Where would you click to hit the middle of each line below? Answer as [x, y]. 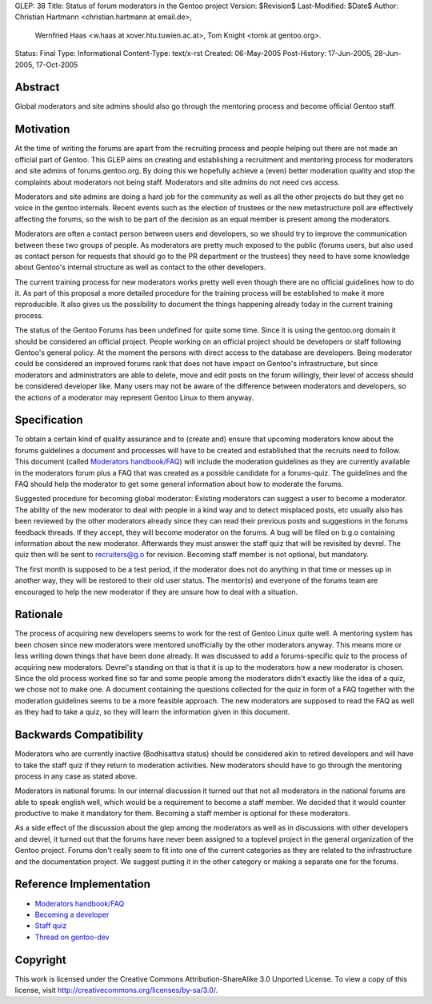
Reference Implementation [83, 884]
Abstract [37, 88]
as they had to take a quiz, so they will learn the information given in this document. [152, 712]
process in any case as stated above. [76, 776]
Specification [49, 420]
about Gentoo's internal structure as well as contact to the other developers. [140, 267]
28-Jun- [388, 54]
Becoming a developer [72, 914]
